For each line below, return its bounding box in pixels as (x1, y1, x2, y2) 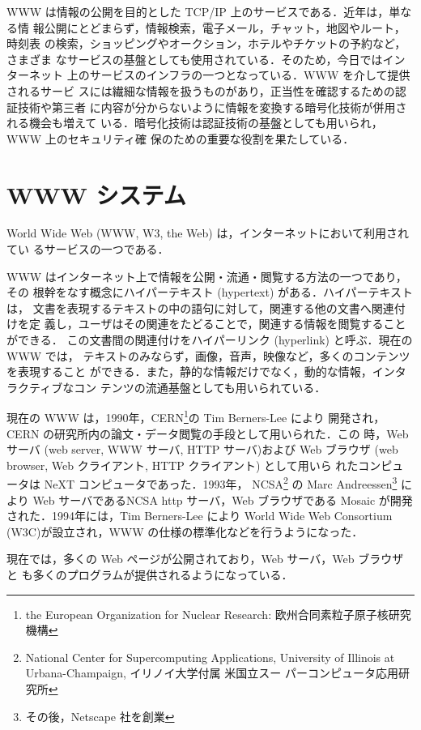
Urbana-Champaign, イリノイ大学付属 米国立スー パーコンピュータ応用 (25, 664, 398, 681)
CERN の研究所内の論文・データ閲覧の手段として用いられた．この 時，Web (6, 425, 409, 442)
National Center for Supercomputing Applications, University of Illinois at (25, 648, 395, 665)
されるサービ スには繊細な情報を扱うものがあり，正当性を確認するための (6, 82, 395, 99)
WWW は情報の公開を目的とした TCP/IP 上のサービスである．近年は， (6, 3, 389, 19)
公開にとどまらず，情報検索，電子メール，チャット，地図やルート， (44, 19, 406, 36)
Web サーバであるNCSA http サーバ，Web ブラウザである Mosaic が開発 (32, 491, 413, 508)
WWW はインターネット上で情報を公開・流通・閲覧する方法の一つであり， (6, 267, 407, 284)
